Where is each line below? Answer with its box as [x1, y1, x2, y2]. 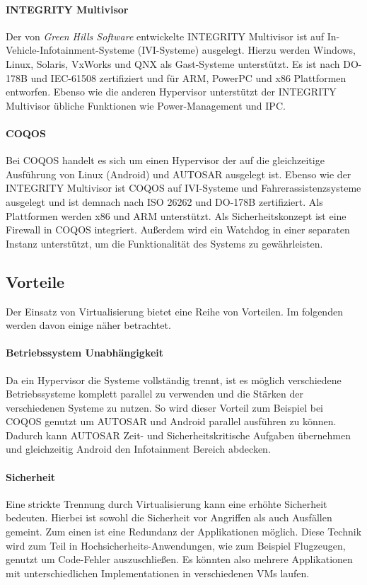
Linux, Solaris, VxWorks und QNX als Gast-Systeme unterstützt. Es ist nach [6, 56, 340, 71]
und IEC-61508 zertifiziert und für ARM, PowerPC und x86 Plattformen [30, 70, 346, 85]
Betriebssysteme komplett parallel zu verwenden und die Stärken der [6, 386, 303, 401]
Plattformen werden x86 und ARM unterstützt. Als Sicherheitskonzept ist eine [6, 208, 346, 223]
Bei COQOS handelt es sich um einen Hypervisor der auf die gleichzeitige [6, 153, 325, 168]
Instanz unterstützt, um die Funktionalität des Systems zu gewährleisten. [6, 236, 323, 250]
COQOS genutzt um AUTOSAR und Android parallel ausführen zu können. [6, 414, 337, 429]
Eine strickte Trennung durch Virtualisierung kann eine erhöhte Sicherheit [6, 496, 327, 511]
